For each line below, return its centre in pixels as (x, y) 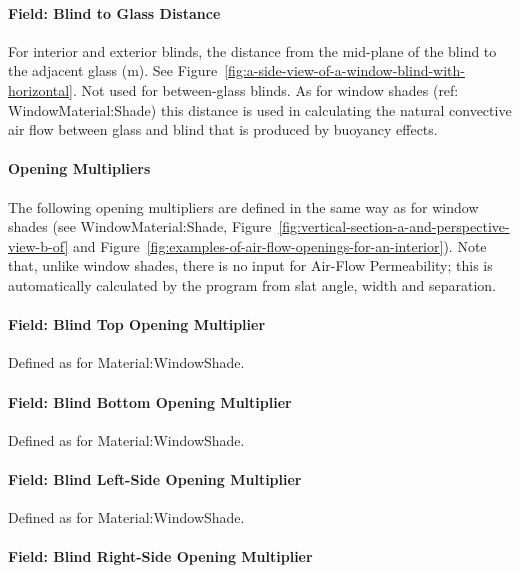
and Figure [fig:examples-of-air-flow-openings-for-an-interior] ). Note (279, 245)
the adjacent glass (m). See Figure (113, 70)
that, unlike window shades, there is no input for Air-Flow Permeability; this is (250, 265)
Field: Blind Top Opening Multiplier (137, 324)
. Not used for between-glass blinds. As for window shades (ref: (266, 89)
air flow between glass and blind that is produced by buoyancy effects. (223, 129)
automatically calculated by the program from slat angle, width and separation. (252, 284)
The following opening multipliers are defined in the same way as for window (243, 206)
